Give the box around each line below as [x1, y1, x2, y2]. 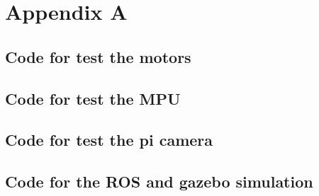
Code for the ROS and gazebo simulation [5, 171, 313, 192]
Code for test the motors [5, 45, 191, 67]
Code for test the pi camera [5, 129, 213, 151]
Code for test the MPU [5, 87, 181, 109]
